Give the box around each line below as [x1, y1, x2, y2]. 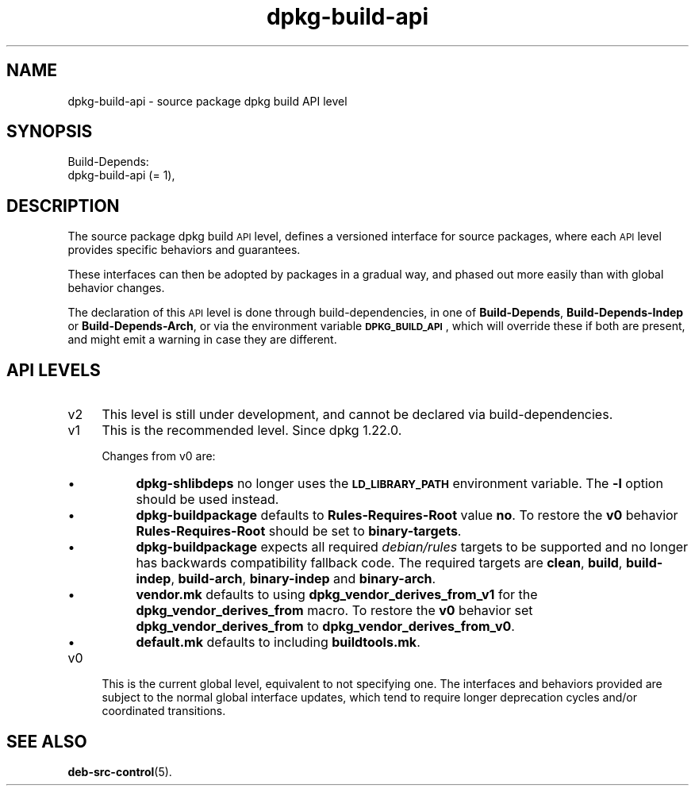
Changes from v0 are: [102, 449, 216, 463]
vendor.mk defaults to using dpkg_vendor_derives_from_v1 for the [136, 586, 538, 603]
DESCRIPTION [6, 195, 120, 216]
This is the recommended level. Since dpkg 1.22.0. [102, 422, 402, 439]
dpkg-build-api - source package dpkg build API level [67, 94, 347, 108]
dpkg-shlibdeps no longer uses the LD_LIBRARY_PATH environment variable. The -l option [136, 475, 663, 492]
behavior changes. [67, 281, 165, 295]
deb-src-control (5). [67, 764, 172, 779]
